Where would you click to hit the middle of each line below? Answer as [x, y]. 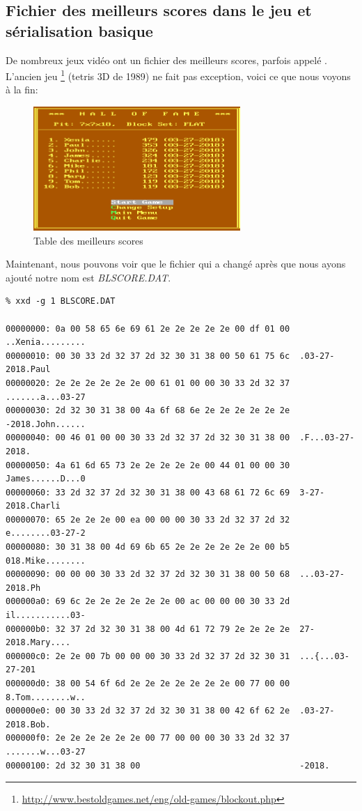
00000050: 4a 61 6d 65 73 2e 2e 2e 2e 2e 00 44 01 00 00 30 [148, 465]
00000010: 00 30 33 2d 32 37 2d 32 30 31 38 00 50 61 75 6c [148, 356]
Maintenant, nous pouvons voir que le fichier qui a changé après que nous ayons [176, 264]
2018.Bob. [28, 724]
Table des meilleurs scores [88, 240]
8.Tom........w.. [46, 697]
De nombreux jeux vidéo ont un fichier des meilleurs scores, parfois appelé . [166, 60]
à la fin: [22, 90]
